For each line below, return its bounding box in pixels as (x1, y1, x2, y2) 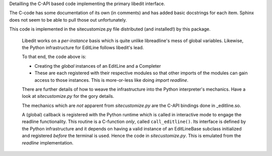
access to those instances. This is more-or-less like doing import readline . (34, 77, 189, 83)
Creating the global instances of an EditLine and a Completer (34, 63, 161, 69)
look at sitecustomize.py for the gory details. (22, 93, 114, 99)
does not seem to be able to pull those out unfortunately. (9, 17, 127, 23)
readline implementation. (22, 139, 74, 145)
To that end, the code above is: (22, 54, 87, 60)
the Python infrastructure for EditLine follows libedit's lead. (22, 44, 144, 50)
